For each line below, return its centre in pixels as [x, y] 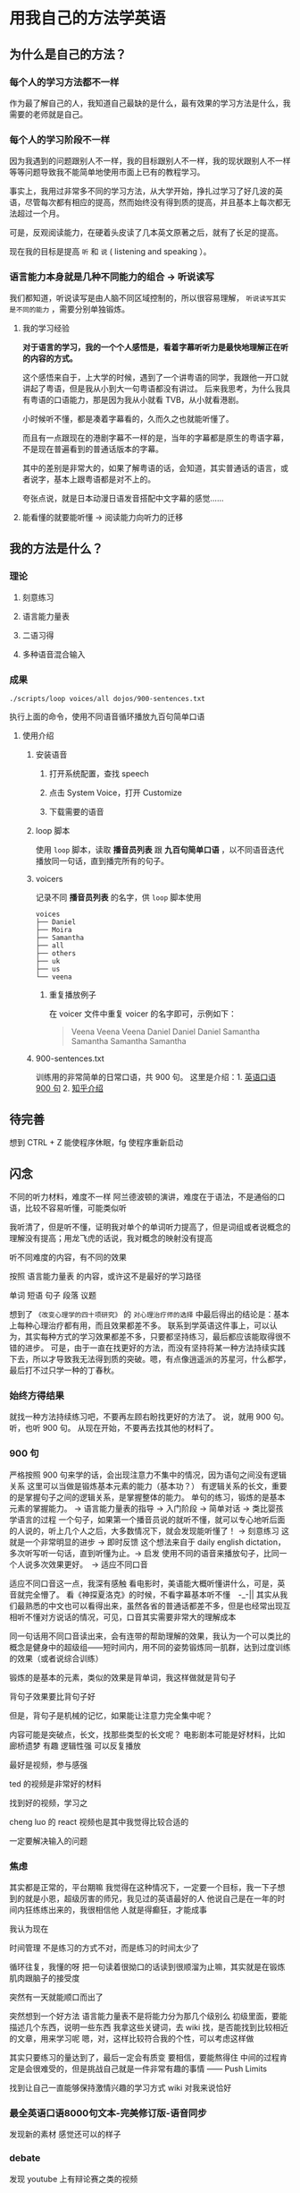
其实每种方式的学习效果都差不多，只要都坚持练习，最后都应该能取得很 [154, 1337]
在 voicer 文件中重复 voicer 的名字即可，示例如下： [142, 1014]
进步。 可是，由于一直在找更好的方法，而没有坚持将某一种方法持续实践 [155, 1348]
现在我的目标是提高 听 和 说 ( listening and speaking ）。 [110, 252]
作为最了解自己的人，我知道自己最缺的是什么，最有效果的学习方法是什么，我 [150, 103]
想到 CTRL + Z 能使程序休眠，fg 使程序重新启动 [96, 1143]
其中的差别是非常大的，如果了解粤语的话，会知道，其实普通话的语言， [151, 468]
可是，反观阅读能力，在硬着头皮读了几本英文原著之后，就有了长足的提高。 [146, 233]
